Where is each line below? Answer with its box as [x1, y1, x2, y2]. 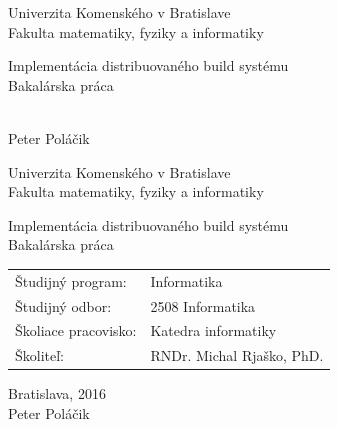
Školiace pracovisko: [15, 320, 137, 341]
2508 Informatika [150, 295, 256, 316]
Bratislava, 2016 [8, 383, 106, 404]
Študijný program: [15, 270, 127, 291]
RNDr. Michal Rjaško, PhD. [150, 345, 324, 366]
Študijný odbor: [15, 295, 112, 316]
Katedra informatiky [150, 320, 277, 341]
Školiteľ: [15, 345, 65, 366]
